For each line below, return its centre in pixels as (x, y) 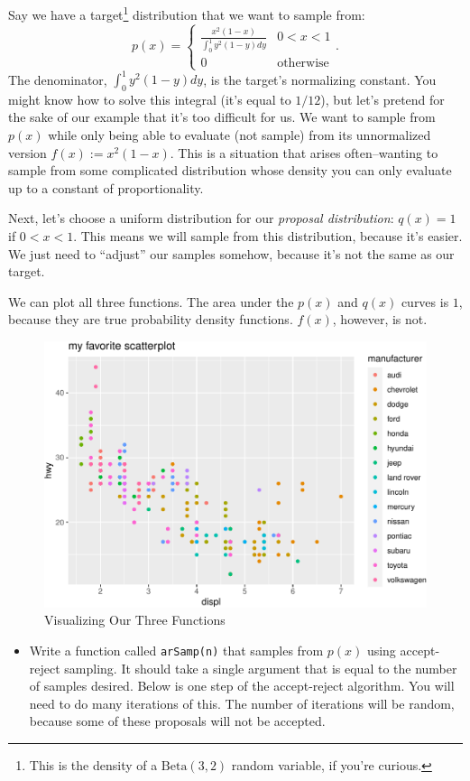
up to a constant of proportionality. (106, 187)
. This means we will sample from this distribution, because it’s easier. (268, 236)
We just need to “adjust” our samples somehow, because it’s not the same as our (231, 253)
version (28, 152)
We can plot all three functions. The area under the (151, 301)
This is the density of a (93, 765)
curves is (425, 301)
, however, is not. (380, 319)
